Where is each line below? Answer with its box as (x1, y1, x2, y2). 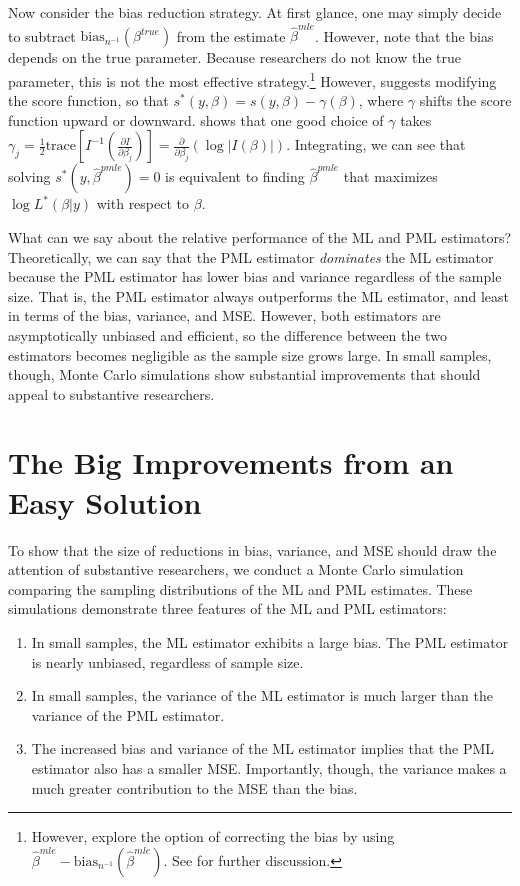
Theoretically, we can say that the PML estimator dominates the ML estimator (8, 246, 494, 267)
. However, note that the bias (314, 25, 494, 46)
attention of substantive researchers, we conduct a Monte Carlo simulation (8, 559, 464, 580)
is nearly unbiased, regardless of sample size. (31, 651, 304, 672)
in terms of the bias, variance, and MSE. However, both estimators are (8, 305, 441, 326)
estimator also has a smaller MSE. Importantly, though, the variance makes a (31, 757, 507, 778)
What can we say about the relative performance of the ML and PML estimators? (8, 226, 512, 247)
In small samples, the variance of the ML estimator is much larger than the (31, 685, 493, 706)
